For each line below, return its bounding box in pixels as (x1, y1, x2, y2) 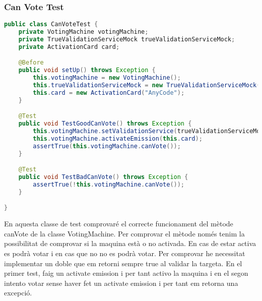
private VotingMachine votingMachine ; (18, 28, 149, 36)
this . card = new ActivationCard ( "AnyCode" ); (33, 89, 185, 96)
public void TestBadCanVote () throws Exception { (18, 173, 188, 181)
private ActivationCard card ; (18, 43, 120, 50)
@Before (18, 59, 44, 67)
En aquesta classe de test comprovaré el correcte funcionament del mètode (4, 218, 233, 229)
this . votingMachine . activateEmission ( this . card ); (33, 135, 203, 142)
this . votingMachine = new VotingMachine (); (33, 74, 181, 82)
